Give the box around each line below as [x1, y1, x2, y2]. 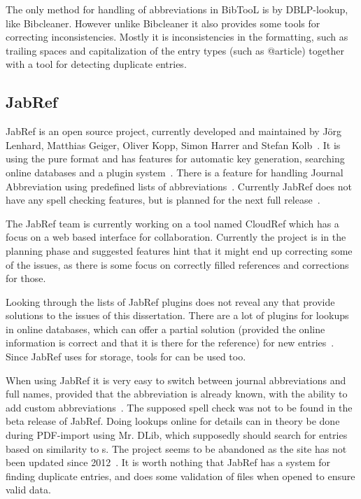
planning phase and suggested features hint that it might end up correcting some [6, 243, 353, 258]
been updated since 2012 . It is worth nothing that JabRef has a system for [6, 455, 331, 470]
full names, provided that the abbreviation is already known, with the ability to [6, 386, 348, 401]
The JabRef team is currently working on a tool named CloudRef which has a [6, 216, 339, 230]
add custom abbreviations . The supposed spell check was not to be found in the [6, 400, 353, 414]
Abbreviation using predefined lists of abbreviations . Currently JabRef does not [6, 178, 352, 193]
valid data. [6, 482, 51, 497]
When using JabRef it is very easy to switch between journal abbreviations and [6, 372, 346, 387]
